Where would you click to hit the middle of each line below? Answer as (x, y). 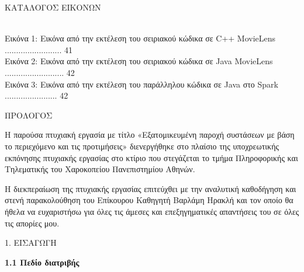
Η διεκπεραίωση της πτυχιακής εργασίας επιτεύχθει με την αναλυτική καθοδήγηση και (151, 188)
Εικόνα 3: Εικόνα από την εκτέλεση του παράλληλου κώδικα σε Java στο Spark (141, 84)
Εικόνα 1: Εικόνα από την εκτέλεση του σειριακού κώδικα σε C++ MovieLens (140, 38)
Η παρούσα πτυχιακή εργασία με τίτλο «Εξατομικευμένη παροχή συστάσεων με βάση (150, 135)
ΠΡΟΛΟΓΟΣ (29, 115)
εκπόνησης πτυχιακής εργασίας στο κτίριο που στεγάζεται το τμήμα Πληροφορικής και (151, 157)
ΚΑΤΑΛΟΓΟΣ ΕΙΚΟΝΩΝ (53, 7)
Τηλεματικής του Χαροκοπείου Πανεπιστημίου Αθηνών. (100, 169)
